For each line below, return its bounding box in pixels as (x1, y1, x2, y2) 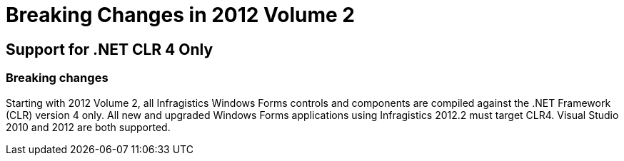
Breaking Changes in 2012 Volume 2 (6, 3, 355, 27)
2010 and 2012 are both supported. (6, 120, 171, 133)
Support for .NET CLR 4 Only (6, 40, 213, 58)
